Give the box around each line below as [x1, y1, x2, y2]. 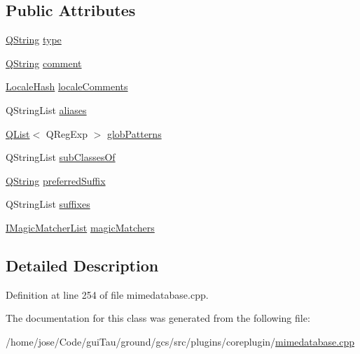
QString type [6, 32, 62, 47]
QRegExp [46, 126, 88, 141]
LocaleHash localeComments [6, 79, 128, 94]
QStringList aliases [6, 102, 87, 117]
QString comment [6, 55, 82, 70]
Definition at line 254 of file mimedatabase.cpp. [6, 287, 209, 302]
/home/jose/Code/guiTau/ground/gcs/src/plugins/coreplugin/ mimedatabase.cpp [6, 334, 354, 348]
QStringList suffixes [6, 197, 90, 211]
